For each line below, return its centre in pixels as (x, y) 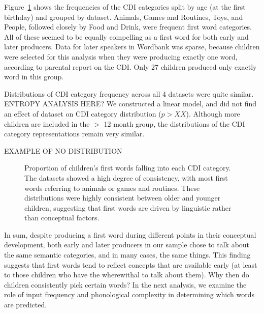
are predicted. (26, 305)
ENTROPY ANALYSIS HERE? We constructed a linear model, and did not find (130, 104)
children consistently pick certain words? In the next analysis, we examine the (125, 284)
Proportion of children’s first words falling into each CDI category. (128, 168)
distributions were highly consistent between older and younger (123, 198)
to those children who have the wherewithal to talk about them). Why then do (127, 275)
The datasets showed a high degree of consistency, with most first (126, 177)
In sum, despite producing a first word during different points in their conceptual (130, 234)
